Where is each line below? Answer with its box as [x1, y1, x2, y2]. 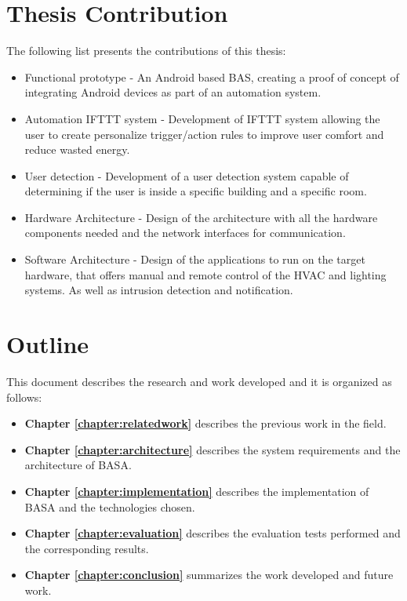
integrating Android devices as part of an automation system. [24, 84, 322, 100]
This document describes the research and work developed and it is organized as [6, 373, 392, 389]
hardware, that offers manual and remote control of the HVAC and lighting [24, 266, 387, 282]
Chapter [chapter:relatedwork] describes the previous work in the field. [24, 415, 387, 432]
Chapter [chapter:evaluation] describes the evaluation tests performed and [24, 525, 401, 541]
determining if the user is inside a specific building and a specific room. [24, 183, 367, 199]
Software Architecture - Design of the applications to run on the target [24, 251, 365, 268]
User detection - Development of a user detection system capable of [24, 167, 349, 184]
